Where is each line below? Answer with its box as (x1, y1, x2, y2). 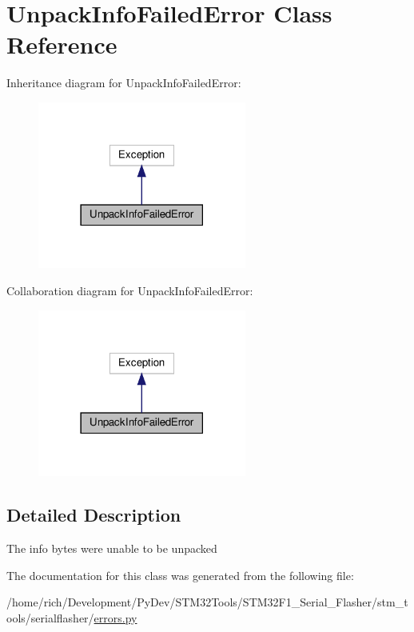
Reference (6, 28, 117, 61)
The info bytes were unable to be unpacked (6, 540, 217, 557)
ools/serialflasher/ (6, 609, 94, 626)
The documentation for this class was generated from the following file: (6, 566, 354, 583)
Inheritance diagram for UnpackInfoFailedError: (6, 74, 241, 91)
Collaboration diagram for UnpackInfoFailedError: (6, 282, 253, 299)
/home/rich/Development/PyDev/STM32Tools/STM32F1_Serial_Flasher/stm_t (6, 594, 408, 610)
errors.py (94, 609, 137, 626)
